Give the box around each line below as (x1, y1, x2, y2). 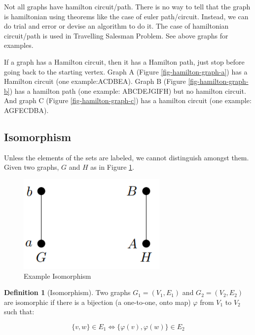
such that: (4, 306, 35, 317)
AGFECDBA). (4, 105, 49, 115)
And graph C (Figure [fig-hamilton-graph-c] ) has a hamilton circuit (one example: (4, 95, 252, 106)
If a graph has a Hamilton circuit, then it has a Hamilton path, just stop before (4, 56, 245, 67)
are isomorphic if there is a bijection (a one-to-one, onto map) (4, 297, 191, 307)
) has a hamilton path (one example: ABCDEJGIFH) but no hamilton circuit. (9, 85, 246, 96)
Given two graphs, (4, 162, 59, 172)
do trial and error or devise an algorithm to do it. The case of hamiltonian (4, 21, 229, 31)
